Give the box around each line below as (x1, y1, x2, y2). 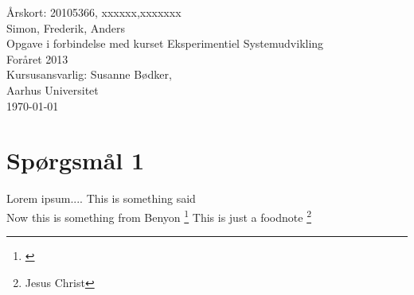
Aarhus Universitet (6, 81, 99, 98)
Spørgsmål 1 (6, 144, 145, 177)
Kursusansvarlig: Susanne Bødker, (6, 66, 172, 83)
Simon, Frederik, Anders (6, 19, 125, 36)
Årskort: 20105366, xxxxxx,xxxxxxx (6, 4, 182, 20)
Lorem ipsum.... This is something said (6, 190, 196, 207)
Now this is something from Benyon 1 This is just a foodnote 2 (6, 206, 311, 225)
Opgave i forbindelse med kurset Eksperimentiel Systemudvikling (6, 35, 324, 52)
